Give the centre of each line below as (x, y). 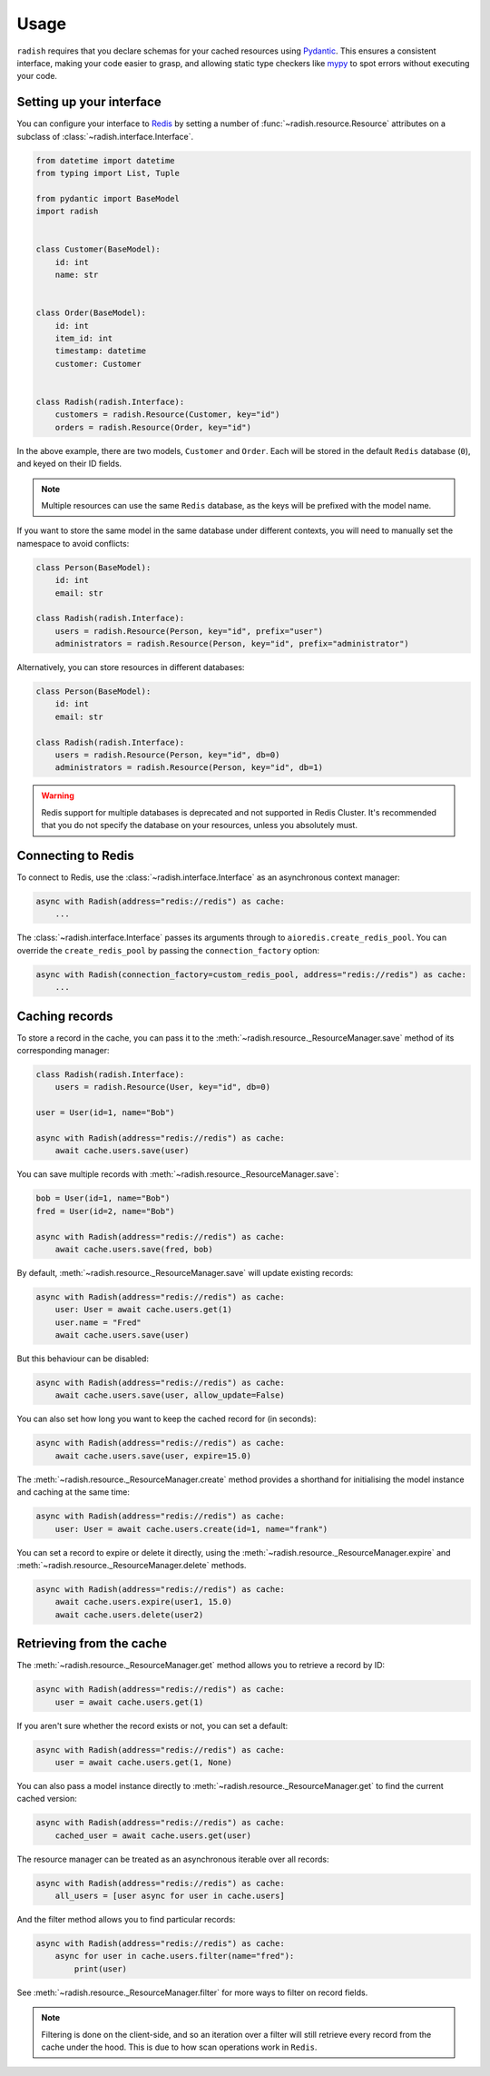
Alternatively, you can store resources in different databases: (131, 667)
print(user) (100, 1969)
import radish (67, 212)
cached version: (47, 1799)
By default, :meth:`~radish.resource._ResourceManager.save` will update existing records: (185, 1272)
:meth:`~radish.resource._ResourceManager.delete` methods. (132, 1565)
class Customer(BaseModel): (98, 249)
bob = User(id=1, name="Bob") (103, 1198)
